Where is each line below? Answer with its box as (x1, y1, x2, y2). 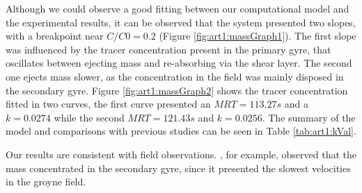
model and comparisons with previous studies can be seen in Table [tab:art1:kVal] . (6, 124, 356, 138)
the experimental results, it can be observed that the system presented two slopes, (6, 15, 356, 29)
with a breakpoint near (6, 28, 104, 43)
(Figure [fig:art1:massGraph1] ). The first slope (159, 28, 356, 43)
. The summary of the (262, 110, 356, 124)
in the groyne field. (6, 174, 86, 189)
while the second (54, 110, 125, 124)
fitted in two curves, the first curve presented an (6, 96, 211, 111)
